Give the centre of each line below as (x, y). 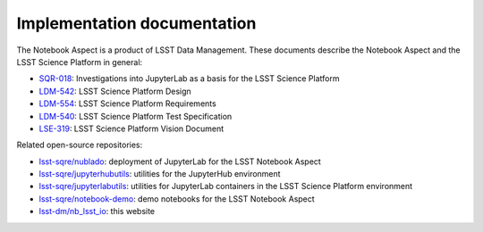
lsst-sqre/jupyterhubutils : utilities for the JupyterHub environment (160, 174)
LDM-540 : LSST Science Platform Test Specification (136, 116)
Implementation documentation (136, 23)
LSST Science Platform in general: (80, 62)
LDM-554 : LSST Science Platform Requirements (127, 104)
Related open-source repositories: (80, 145)
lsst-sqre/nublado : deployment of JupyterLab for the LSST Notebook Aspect (180, 162)
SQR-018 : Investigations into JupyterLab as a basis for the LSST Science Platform (189, 79)
